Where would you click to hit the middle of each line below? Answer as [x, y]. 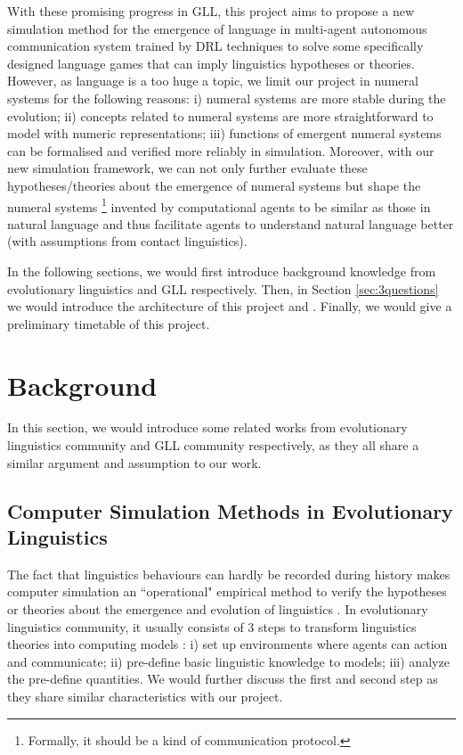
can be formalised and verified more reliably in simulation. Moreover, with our [221, 150]
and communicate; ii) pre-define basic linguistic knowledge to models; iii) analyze [228, 661]
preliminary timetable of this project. [109, 323]
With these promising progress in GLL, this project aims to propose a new [211, 11]
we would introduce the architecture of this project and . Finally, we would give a [230, 306]
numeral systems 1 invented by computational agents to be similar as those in [219, 205]
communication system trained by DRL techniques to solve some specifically [215, 46]
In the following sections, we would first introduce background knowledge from [222, 271]
